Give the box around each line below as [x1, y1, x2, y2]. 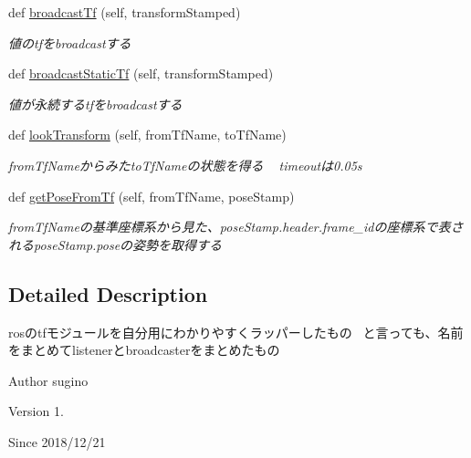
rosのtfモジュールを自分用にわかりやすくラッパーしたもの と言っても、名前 [8, 322, 464, 341]
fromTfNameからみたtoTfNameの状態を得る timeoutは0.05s [8, 155, 362, 174]
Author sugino [8, 370, 89, 390]
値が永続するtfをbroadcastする [8, 94, 183, 113]
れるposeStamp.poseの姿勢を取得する [8, 234, 223, 254]
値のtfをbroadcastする [8, 33, 131, 52]
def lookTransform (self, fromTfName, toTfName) [8, 125, 287, 144]
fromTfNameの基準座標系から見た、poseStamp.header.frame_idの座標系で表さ [8, 217, 464, 236]
